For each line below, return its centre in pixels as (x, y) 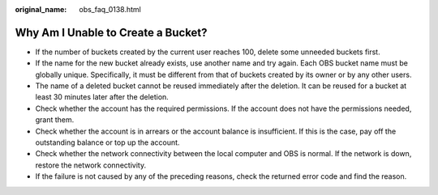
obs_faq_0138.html (110, 9)
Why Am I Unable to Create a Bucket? (111, 32)
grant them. (55, 120)
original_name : (41, 9)
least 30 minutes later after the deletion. (102, 97)
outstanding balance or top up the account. (107, 142)
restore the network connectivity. (90, 165)
